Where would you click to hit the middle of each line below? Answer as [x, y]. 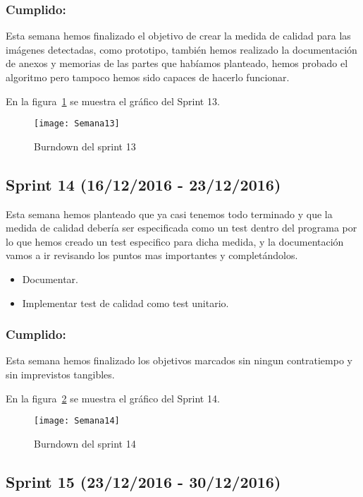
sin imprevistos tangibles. [60, 375]
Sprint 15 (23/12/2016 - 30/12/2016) [143, 481]
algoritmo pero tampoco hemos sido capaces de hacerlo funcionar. [148, 77]
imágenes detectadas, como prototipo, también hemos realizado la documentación [181, 49]
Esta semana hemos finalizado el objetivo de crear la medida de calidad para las [178, 36]
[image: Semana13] [77, 124]
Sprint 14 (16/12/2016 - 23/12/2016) [143, 184]
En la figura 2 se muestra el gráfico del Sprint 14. [113, 398]
